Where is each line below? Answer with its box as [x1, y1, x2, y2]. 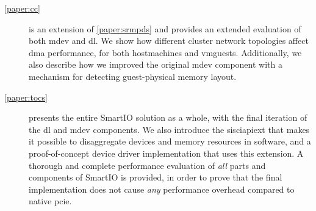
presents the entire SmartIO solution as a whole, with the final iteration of [29, 111, 307, 124]
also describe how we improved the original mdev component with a [29, 58, 282, 71]
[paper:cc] [4, 2, 40, 14]
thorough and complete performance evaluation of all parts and [29, 159, 266, 171]
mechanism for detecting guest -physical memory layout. [29, 70, 237, 82]
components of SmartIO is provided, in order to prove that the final [29, 171, 282, 184]
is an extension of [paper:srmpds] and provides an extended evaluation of [29, 22, 301, 35]
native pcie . [29, 195, 72, 207]
